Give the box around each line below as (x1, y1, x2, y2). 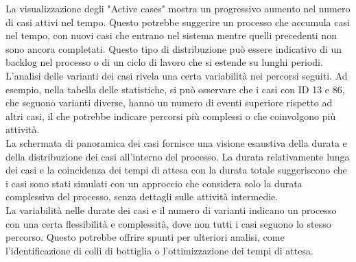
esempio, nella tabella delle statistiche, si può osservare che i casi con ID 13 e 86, (5, 82, 345, 96)
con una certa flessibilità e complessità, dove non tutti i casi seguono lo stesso (5, 216, 331, 230)
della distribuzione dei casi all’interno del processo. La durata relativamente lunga (5, 149, 350, 163)
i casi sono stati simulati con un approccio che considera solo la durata (5, 176, 302, 190)
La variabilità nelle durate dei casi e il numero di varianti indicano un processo (5, 202, 337, 217)
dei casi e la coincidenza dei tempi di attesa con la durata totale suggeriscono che (5, 163, 347, 177)
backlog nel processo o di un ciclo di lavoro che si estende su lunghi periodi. (5, 55, 323, 69)
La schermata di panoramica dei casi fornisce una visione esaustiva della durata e (5, 135, 347, 150)
